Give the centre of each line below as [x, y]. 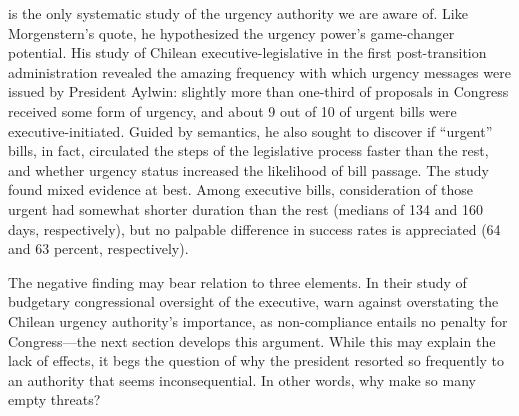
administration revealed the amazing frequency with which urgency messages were [259, 71]
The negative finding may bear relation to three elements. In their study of [237, 281]
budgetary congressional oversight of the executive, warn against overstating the [253, 301]
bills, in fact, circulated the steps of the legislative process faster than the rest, [248, 150]
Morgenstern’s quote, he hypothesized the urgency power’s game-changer [231, 32]
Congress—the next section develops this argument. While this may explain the [252, 340]
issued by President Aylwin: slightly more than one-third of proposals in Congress [258, 91]
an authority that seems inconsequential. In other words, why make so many [242, 379]
